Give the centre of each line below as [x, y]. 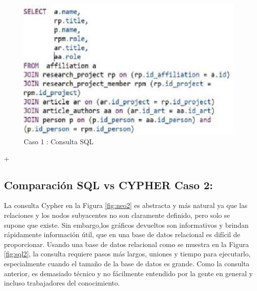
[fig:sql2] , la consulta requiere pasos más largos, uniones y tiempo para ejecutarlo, [127, 254]
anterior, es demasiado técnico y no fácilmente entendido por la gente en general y [128, 273]
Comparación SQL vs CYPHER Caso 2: [108, 185]
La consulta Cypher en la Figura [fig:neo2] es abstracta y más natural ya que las [126, 205]
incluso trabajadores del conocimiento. [62, 283]
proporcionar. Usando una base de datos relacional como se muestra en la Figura [127, 244]
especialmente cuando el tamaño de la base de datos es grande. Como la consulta [127, 264]
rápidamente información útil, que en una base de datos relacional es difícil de [122, 234]
